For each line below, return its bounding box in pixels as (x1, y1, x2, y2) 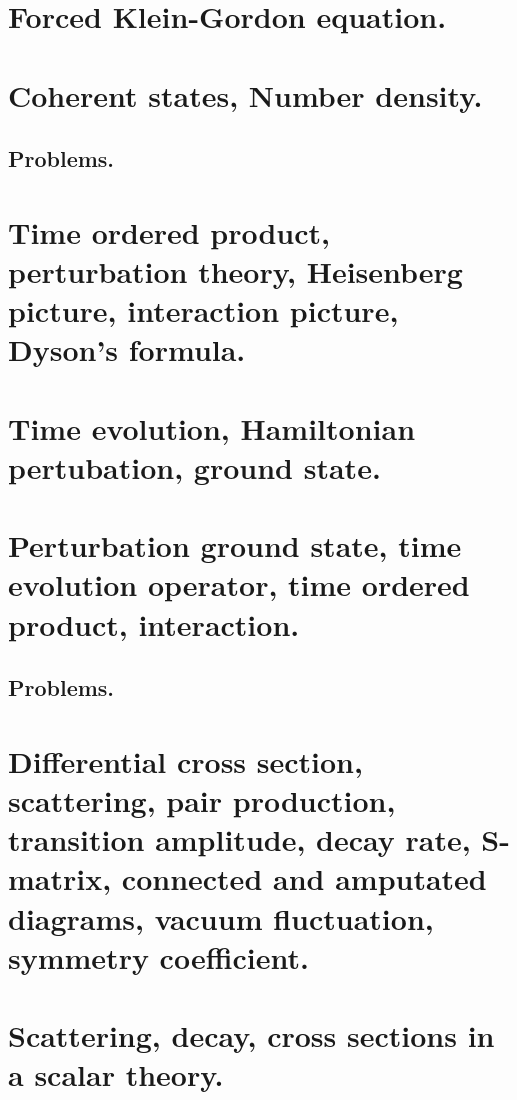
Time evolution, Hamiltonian (8, 407, 416, 448)
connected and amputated (121, 858, 487, 899)
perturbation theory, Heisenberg (8, 250, 463, 291)
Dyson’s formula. (8, 329, 246, 370)
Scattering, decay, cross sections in (8, 1015, 495, 1056)
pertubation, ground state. (8, 446, 381, 487)
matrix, (8, 858, 112, 899)
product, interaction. (8, 603, 300, 644)
